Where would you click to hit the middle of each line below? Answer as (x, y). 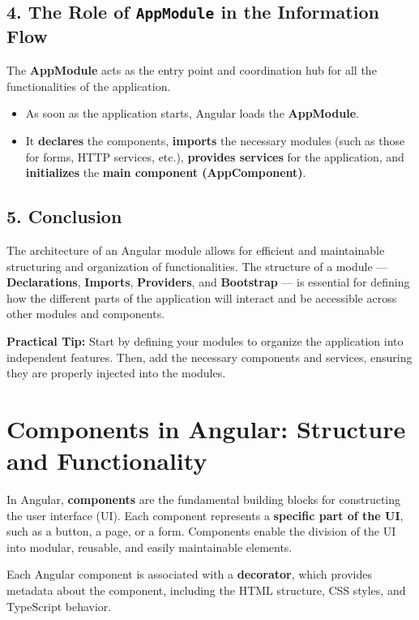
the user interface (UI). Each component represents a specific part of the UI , (205, 515)
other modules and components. (86, 314)
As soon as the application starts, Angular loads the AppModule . (192, 113)
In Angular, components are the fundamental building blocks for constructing (203, 499)
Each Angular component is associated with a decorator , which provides (189, 574)
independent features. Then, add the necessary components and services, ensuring (209, 357)
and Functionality (107, 461)
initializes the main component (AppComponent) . (166, 172)
